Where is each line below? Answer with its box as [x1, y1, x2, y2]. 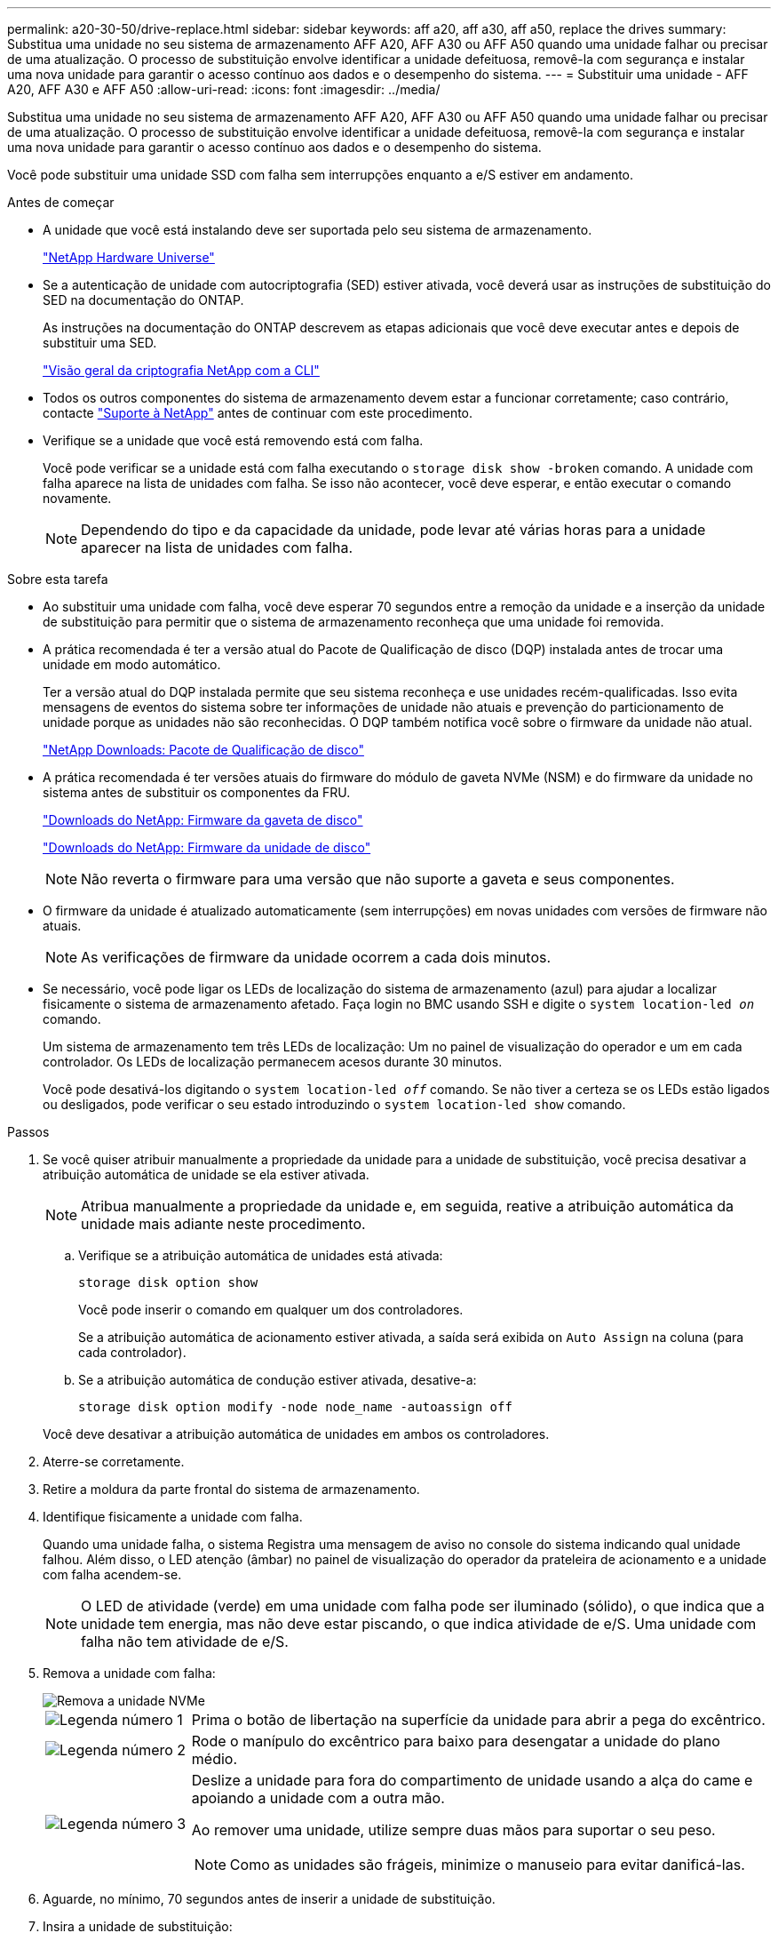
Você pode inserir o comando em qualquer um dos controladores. [78, 1302, 464, 1317]
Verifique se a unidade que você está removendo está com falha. [43, 433, 424, 448]
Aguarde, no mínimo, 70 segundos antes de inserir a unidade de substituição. [43, 1891, 496, 1906]
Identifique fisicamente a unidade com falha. [43, 1509, 303, 1524]
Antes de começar [7, 195, 115, 210]
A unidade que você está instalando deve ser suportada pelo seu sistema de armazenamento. [43, 222, 592, 237]
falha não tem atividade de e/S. [81, 1633, 289, 1650]
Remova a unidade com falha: [43, 1665, 216, 1681]
